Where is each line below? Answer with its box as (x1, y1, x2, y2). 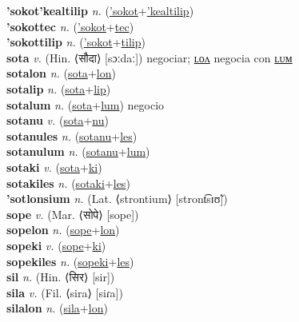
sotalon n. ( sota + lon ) (6, 65, 116, 81)
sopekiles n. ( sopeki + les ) (6, 252, 134, 269)
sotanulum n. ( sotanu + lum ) (6, 143, 150, 160)
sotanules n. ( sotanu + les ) (6, 127, 138, 144)
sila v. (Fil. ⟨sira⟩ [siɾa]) (6, 284, 123, 300)
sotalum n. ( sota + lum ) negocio (6, 96, 165, 113)
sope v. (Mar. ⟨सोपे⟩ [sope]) (6, 205, 139, 222)
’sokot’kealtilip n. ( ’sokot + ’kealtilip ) (6, 2, 194, 18)
